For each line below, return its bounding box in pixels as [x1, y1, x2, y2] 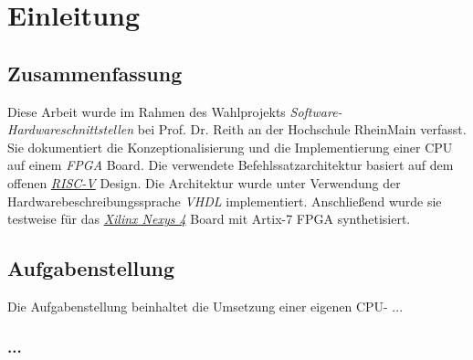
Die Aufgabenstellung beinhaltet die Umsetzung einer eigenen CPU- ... [7, 296, 404, 315]
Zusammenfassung [7, 58, 183, 87]
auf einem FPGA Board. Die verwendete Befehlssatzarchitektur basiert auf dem [7, 155, 454, 175]
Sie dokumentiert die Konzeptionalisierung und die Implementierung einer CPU [7, 137, 453, 156]
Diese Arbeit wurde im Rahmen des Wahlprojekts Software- [7, 101, 342, 121]
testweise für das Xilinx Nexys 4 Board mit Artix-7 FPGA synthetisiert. [7, 209, 411, 228]
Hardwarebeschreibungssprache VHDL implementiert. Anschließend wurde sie [7, 191, 442, 210]
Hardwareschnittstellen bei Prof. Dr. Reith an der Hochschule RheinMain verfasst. [7, 120, 467, 139]
